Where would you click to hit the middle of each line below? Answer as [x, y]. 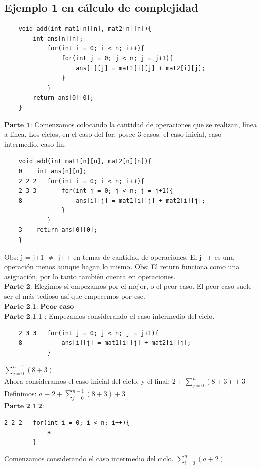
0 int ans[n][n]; [52, 171]
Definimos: [20, 393]
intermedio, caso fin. [35, 144]
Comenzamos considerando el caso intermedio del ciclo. [89, 459]
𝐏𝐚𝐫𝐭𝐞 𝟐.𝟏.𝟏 [23, 317]
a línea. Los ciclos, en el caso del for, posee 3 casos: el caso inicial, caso [113, 134]
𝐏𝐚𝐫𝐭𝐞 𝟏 [17, 125]
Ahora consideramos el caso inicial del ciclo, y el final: [87, 381]
